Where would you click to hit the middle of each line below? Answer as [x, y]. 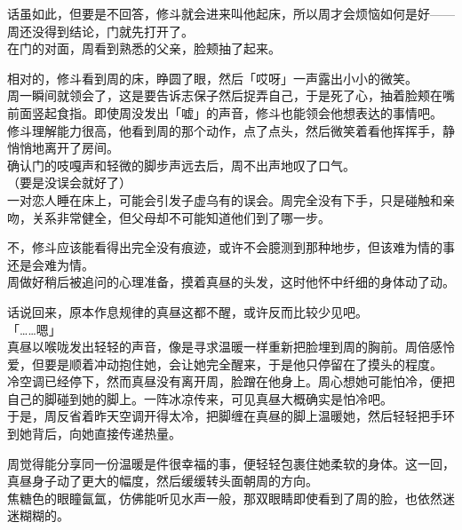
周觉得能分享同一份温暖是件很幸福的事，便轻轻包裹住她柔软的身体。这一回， [231, 463]
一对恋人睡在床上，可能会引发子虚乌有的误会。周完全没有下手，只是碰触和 [225, 199]
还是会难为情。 [51, 264]
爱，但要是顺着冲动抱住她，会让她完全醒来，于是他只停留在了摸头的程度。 [225, 364]
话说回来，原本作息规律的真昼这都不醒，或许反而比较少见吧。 [187, 311]
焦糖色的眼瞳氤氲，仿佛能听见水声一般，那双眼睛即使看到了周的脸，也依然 [225, 498]
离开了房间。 [81, 148]
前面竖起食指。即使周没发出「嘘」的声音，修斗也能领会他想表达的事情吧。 [225, 112]
